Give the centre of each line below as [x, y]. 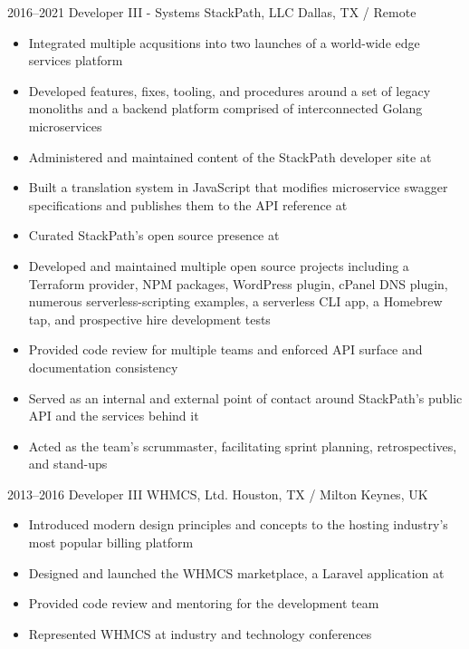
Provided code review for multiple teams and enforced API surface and [225, 349]
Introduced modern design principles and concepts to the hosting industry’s [238, 524]
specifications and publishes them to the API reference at [188, 204]
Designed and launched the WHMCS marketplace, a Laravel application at [236, 572]
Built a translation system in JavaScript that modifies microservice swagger [238, 187]
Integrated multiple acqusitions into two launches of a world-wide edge [224, 42]
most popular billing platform [111, 542]
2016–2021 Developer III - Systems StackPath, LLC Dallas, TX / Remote [212, 12]
